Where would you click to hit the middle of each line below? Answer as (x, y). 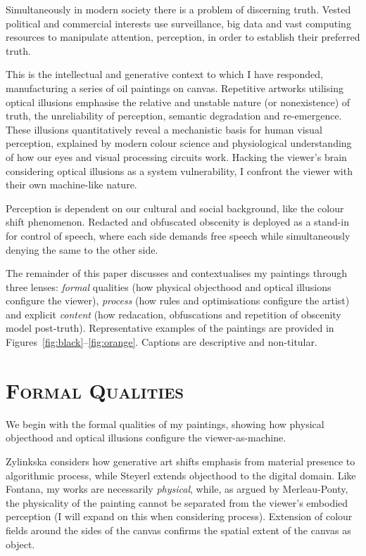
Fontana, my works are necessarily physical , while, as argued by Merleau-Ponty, (177, 489)
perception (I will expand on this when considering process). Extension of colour (179, 516)
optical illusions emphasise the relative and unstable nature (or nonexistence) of (178, 102)
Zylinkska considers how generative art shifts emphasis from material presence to (181, 461)
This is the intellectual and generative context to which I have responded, (165, 74)
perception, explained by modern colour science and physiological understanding (179, 143)
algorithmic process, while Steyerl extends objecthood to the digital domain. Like (181, 475)
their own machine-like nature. (71, 185)
